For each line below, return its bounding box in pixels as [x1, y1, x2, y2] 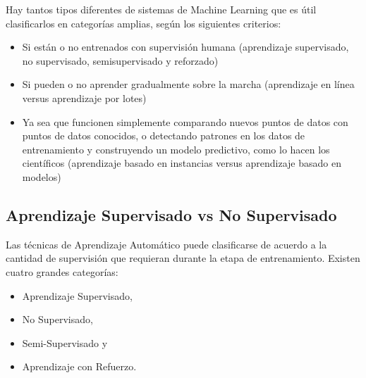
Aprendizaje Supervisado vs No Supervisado [6, 203, 337, 225]
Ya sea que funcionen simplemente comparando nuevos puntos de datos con [22, 114, 348, 129]
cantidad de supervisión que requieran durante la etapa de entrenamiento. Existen [6, 251, 360, 265]
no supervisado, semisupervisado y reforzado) [22, 53, 219, 68]
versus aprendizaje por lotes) [22, 90, 147, 105]
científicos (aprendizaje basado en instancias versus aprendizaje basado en [22, 156, 341, 170]
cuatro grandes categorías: [6, 264, 118, 279]
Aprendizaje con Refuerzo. [22, 359, 137, 374]
